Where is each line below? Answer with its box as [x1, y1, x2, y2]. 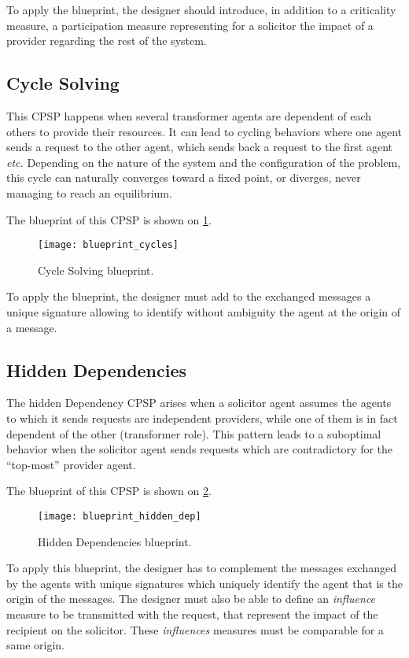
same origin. [6, 637, 65, 653]
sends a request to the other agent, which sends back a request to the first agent [6, 139, 393, 155]
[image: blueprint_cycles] [38, 239, 179, 251]
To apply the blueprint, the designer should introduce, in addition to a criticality [6, 2, 396, 17]
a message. [6, 319, 57, 335]
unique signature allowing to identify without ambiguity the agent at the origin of [6, 303, 401, 320]
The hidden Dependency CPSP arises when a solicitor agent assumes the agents [6, 394, 392, 411]
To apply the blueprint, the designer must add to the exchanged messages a [6, 288, 371, 305]
